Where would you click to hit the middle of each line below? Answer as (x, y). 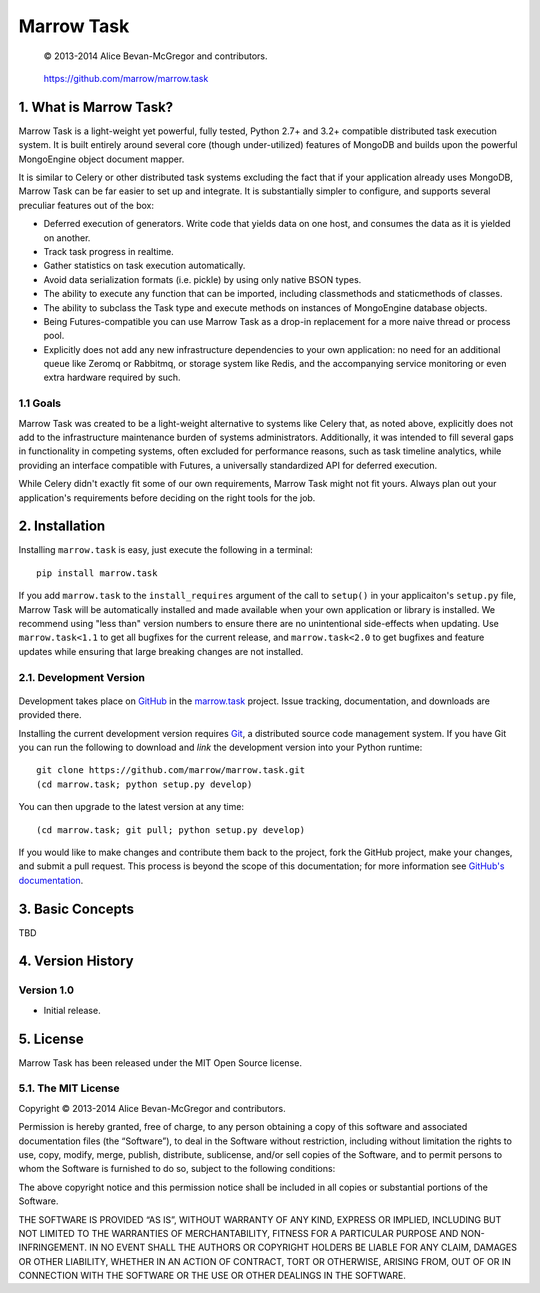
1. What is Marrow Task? (96, 106)
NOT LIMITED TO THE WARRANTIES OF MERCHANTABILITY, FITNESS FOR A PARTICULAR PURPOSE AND (238, 1233)
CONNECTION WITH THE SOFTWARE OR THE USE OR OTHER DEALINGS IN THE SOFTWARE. (212, 1276)
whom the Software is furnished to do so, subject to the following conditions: (177, 1169)
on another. (67, 237)
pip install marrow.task (97, 573)
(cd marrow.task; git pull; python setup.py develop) (170, 829)
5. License (51, 1038)
